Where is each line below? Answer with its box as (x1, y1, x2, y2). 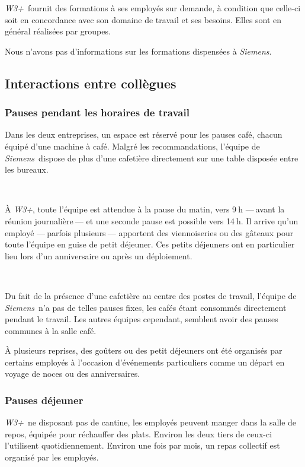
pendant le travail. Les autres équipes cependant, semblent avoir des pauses (5, 313, 278, 325)
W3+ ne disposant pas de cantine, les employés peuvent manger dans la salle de (5, 416, 297, 428)
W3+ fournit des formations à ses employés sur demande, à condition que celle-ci (5, 2, 301, 14)
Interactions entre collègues (5, 74, 176, 92)
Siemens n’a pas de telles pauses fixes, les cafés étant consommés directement (5, 301, 287, 313)
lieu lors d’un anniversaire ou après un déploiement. (5, 249, 192, 262)
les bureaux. (5, 163, 49, 176)
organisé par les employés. (5, 451, 99, 463)
